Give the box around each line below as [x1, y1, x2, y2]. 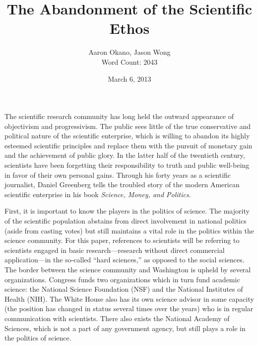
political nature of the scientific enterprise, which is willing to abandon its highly [4, 130, 250, 141]
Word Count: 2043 [101, 56, 158, 67]
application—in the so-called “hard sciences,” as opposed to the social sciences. [4, 254, 245, 265]
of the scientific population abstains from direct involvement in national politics [4, 216, 247, 226]
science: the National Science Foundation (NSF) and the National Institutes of [4, 284, 243, 294]
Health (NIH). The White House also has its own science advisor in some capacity [4, 293, 254, 304]
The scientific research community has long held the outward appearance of [4, 111, 234, 121]
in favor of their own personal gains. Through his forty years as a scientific [4, 169, 231, 180]
